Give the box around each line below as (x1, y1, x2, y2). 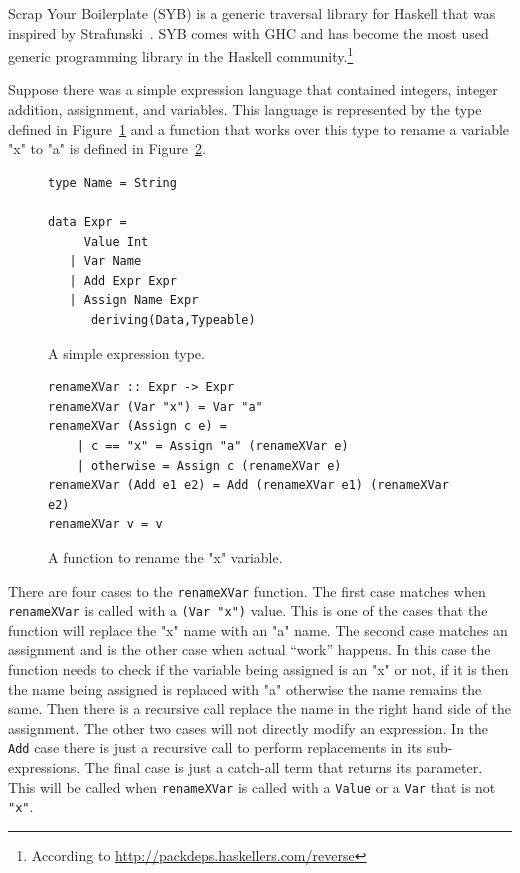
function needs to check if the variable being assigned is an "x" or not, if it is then (8, 659, 509, 679)
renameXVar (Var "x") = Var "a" (48, 399, 263, 414)
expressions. (8, 757, 81, 778)
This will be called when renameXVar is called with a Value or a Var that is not (8, 776, 496, 797)
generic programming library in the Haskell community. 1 (8, 43, 354, 66)
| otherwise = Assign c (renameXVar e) (76, 458, 342, 473)
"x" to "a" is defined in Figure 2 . (8, 138, 206, 159)
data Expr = (48, 215, 127, 229)
